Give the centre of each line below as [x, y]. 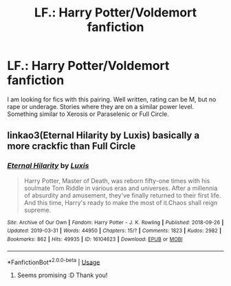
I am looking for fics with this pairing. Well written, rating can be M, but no [112, 99]
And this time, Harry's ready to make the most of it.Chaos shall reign [121, 202]
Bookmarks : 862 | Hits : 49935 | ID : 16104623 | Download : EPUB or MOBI [95, 239]
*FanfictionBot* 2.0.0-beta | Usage [54, 261]
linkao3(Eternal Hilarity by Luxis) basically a [103, 135]
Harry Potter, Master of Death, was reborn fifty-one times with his [117, 180]
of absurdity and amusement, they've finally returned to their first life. [122, 195]
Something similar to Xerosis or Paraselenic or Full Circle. [88, 114]
